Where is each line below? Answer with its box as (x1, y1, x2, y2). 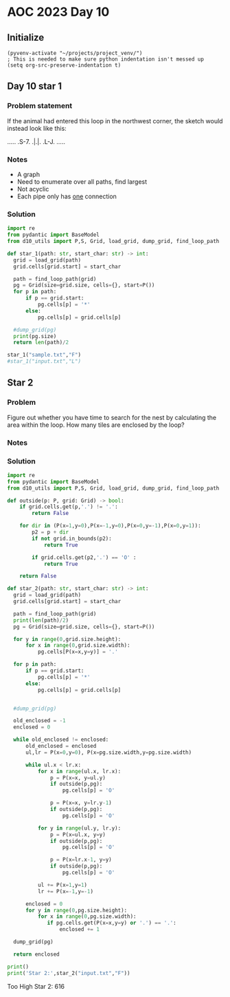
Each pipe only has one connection (16, 192, 117, 200)
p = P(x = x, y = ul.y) (50, 774, 106, 781)
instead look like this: (7, 124, 67, 132)
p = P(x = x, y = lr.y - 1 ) (50, 799, 112, 806)
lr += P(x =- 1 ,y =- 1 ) (37, 888, 94, 895)
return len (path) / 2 (13, 339, 69, 346)
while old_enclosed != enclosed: (13, 736, 109, 744)
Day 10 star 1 (7, 81, 62, 92)
